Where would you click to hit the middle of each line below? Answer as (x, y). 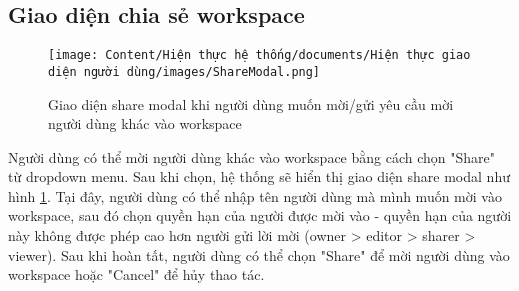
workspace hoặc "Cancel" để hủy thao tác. (136, 274)
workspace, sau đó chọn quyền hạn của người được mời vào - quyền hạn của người (260, 215)
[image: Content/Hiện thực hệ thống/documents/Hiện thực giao (259, 55)
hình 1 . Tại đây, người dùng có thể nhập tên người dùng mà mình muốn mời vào (255, 195)
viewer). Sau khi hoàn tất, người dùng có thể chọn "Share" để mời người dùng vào (259, 254)
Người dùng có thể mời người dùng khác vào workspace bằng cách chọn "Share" (252, 156)
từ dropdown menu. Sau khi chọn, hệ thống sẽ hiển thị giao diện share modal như (259, 176)
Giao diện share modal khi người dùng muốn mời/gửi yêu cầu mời (251, 103)
